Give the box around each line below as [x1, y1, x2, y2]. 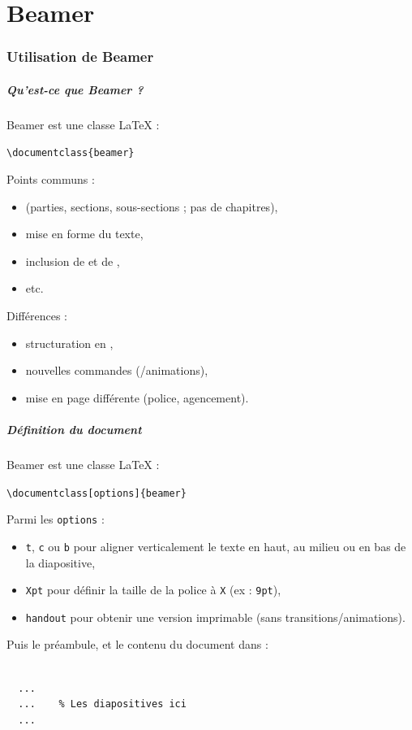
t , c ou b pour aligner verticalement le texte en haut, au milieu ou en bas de [25, 537, 406, 554]
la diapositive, [25, 554, 96, 571]
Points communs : [6, 171, 95, 188]
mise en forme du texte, [25, 225, 144, 242]
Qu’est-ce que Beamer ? [6, 80, 144, 98]
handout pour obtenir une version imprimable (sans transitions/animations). [25, 608, 406, 625]
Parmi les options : [6, 511, 105, 528]
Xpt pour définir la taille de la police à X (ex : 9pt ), [25, 581, 281, 598]
